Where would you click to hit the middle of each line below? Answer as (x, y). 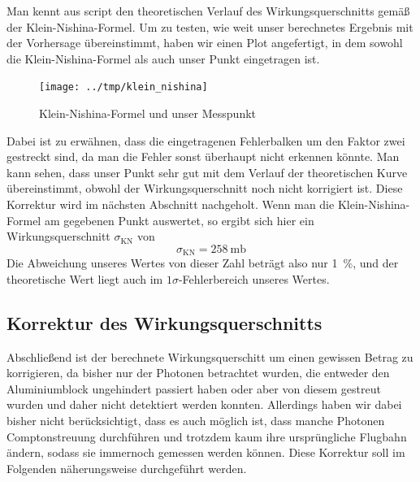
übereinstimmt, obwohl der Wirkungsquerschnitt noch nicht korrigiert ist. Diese (205, 188)
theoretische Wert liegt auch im (85, 278)
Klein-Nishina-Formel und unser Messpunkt (148, 113)
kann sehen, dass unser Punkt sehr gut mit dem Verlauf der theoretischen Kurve (207, 172)
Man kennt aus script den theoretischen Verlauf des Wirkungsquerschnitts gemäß (208, 11)
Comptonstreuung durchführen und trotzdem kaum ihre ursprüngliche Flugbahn (207, 436)
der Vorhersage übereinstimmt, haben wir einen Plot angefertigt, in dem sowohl (205, 43)
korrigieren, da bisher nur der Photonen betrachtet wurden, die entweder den (198, 373)
